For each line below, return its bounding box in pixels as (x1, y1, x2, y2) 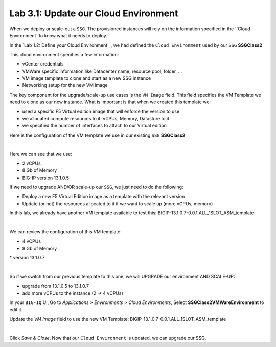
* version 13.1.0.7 (9, 255, 45, 261)
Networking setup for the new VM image (22, 82, 108, 89)
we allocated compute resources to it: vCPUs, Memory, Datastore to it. (22, 115, 171, 121)
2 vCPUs (22, 160, 41, 166)
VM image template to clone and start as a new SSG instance (22, 75, 151, 81)
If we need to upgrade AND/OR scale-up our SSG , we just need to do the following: (9, 184, 183, 190)
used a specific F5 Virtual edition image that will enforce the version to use (22, 108, 180, 115)
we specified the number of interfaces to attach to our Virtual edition (22, 123, 167, 129)
